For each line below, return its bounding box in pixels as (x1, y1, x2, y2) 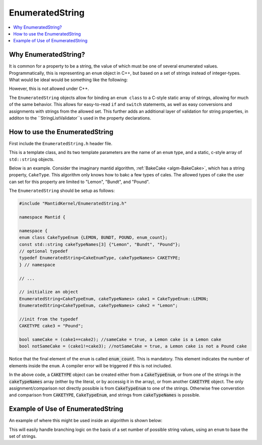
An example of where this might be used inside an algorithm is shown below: (9, 418, 163, 424)
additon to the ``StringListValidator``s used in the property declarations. (9, 115, 151, 121)
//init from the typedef (19, 316, 79, 322)
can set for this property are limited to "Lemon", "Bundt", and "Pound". (9, 179, 150, 185)
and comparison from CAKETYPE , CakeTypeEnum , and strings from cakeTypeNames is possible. (9, 392, 200, 398)
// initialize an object (19, 289, 79, 295)
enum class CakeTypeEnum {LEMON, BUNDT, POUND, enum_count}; (19, 235, 168, 240)
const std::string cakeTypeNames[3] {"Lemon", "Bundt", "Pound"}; (19, 241, 180, 247)
